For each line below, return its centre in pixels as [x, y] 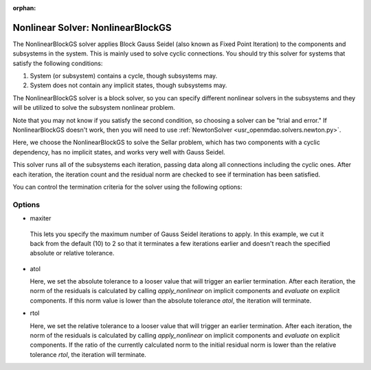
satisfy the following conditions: [58, 63]
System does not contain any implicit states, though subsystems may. [128, 85]
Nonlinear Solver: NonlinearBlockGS [92, 27]
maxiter [41, 218]
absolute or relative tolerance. [72, 253]
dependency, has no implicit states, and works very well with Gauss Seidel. [119, 152]
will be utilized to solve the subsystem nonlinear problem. [94, 108]
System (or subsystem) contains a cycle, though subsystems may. [124, 76]
